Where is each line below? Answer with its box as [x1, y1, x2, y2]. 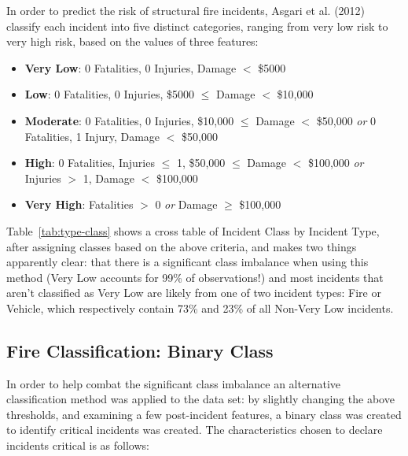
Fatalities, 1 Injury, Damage [24, 128, 160, 144]
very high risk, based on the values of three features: [6, 33, 259, 50]
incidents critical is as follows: [6, 437, 149, 454]
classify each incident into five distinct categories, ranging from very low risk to [6, 17, 388, 34]
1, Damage [83, 169, 134, 186]
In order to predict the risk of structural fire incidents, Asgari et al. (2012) [6, 2, 366, 18]
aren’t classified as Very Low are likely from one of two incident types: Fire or [6, 284, 381, 301]
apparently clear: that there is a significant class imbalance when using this [6, 254, 369, 270]
